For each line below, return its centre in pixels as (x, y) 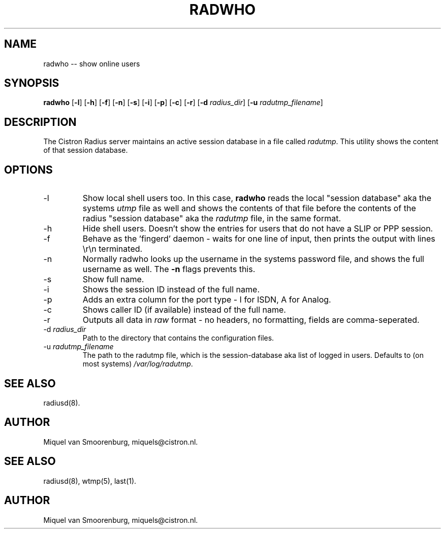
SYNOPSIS (32, 83)
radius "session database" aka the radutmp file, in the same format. (212, 219)
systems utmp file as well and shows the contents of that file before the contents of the (249, 208)
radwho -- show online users (92, 63)
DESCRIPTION (40, 122)
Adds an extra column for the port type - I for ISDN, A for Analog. (207, 300)
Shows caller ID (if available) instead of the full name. (184, 310)
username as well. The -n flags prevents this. (169, 269)
